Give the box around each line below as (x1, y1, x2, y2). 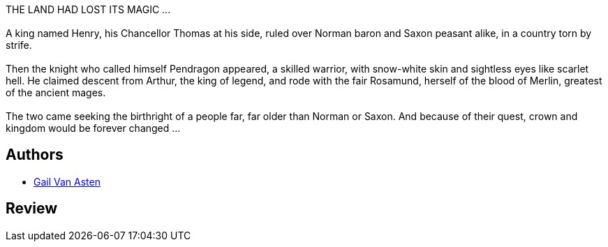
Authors (6, 146, 64, 164)
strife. (6, 39, 32, 51)
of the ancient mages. (6, 87, 106, 98)
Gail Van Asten (34, 175, 101, 188)
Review (6, 200, 58, 218)
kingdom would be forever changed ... (6, 122, 181, 134)
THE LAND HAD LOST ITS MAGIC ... (6, 3, 171, 15)
